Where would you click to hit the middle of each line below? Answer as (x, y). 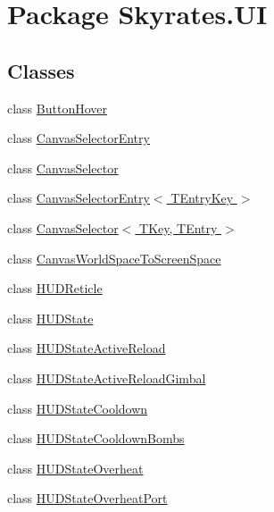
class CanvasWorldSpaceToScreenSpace (114, 258)
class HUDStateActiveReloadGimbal (107, 378)
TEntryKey (202, 198)
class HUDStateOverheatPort (87, 498)
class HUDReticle (55, 288)
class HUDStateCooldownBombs (96, 438)
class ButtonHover (57, 108)
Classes (41, 70)
